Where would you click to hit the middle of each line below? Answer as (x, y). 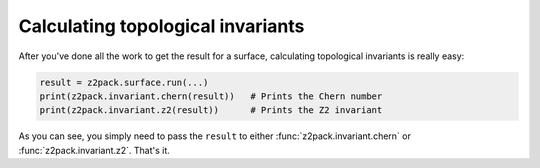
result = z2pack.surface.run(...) (124, 82)
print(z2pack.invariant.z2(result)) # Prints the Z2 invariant (211, 110)
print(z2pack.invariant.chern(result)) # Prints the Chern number (211, 96)
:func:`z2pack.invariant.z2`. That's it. (94, 150)
